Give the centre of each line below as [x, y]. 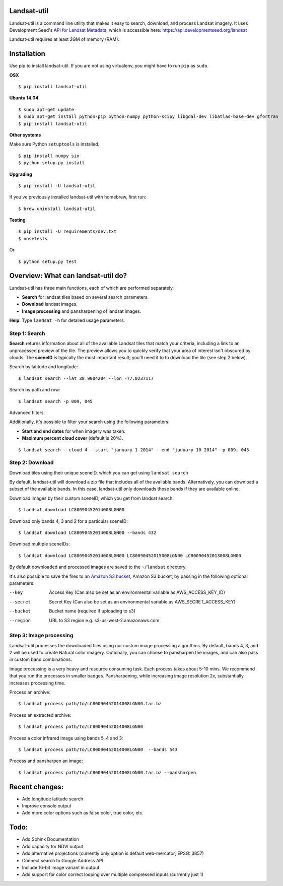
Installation [27, 54]
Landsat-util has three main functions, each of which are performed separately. [91, 288]
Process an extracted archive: [40, 715]
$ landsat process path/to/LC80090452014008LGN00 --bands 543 [98, 749]
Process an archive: [30, 692]
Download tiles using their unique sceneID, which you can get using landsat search [99, 472]
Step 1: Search [27, 333]
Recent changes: [37, 787]
